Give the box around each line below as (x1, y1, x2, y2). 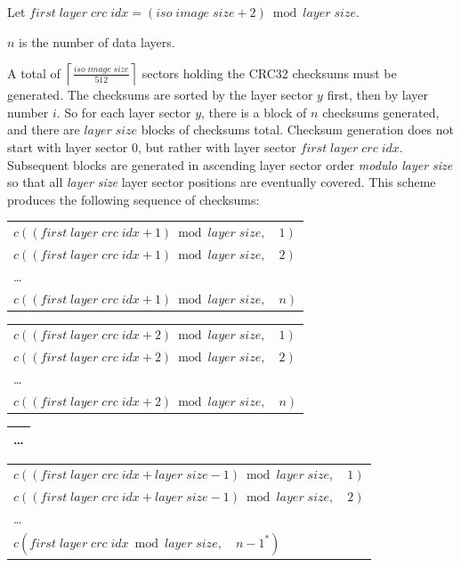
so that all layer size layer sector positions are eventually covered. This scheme (7, 173, 436, 191)
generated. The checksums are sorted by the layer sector (7, 85, 313, 104)
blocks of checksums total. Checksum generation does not (141, 120, 454, 139)
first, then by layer (327, 85, 428, 104)
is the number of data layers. (19, 32, 175, 51)
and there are (7, 120, 80, 139)
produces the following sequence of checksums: (7, 190, 260, 208)
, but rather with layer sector (137, 137, 296, 156)
